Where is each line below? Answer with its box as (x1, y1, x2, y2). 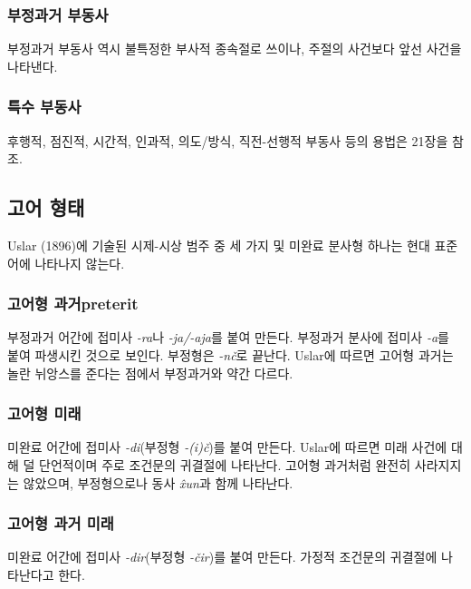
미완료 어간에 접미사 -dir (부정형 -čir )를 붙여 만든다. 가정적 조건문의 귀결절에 (7, 547, 437, 566)
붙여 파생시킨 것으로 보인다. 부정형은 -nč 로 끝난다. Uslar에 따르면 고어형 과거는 (7, 346, 454, 365)
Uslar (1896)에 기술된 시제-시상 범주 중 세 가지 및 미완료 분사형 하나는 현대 (7, 236, 430, 255)
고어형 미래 (7, 402, 82, 425)
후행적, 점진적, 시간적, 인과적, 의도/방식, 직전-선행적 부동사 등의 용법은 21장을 (7, 131, 448, 150)
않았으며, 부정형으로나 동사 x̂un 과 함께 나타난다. (23, 473, 293, 492)
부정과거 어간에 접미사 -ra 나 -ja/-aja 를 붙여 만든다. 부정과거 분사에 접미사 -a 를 (7, 328, 449, 347)
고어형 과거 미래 (7, 512, 114, 535)
